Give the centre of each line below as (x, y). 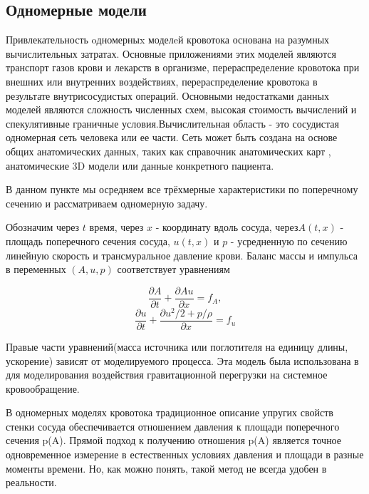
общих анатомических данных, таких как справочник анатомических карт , (168, 151)
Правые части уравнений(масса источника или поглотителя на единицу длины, (177, 346)
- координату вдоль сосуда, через (227, 227)
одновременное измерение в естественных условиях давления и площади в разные (185, 454)
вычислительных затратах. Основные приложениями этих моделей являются (171, 53)
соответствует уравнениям (173, 269)
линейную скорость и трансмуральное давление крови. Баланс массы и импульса (182, 255)
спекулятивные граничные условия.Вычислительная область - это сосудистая (172, 123)
